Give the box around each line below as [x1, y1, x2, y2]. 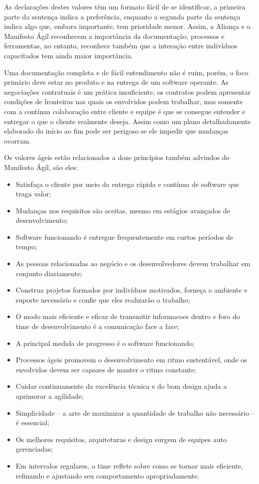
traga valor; [15, 188, 51, 199]
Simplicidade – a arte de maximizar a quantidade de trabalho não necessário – [15, 407, 255, 418]
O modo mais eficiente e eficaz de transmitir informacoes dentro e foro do [15, 311, 240, 322]
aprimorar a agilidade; [15, 391, 84, 401]
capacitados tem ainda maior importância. [4, 50, 133, 60]
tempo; [15, 241, 37, 252]
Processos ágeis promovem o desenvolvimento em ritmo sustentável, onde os [15, 354, 247, 365]
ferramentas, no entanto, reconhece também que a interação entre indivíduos [4, 40, 238, 51]
